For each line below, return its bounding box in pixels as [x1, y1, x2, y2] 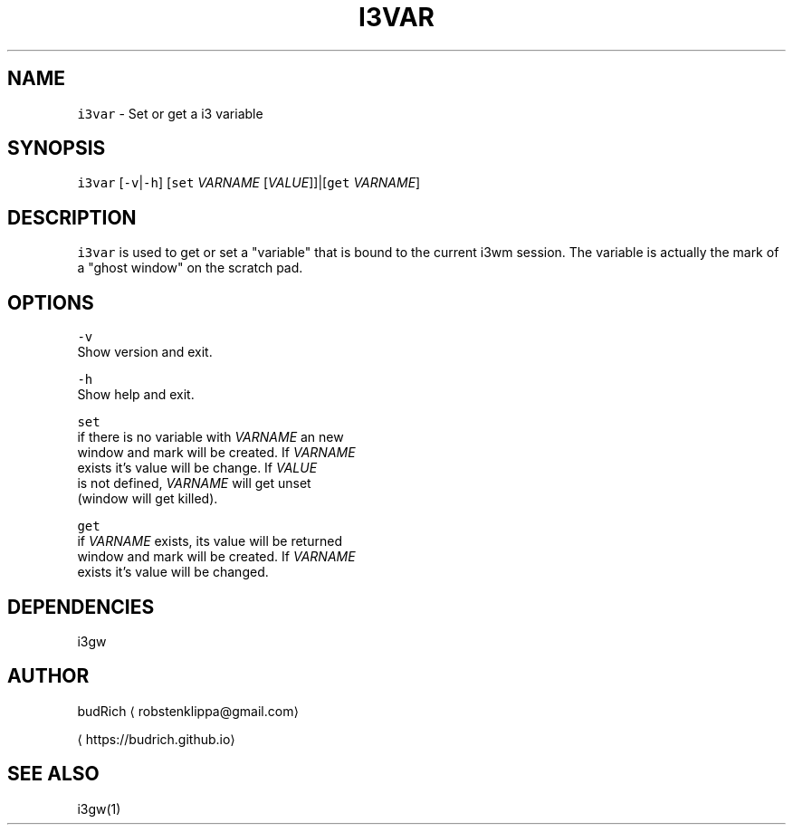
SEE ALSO [7, 762, 100, 786]
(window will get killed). [77, 491, 218, 507]
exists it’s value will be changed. [77, 564, 269, 580]
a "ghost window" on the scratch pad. [77, 260, 303, 276]
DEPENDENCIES [7, 595, 155, 618]
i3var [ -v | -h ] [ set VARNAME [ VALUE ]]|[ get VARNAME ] [77, 175, 421, 191]
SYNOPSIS [7, 137, 106, 160]
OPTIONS [7, 291, 94, 314]
